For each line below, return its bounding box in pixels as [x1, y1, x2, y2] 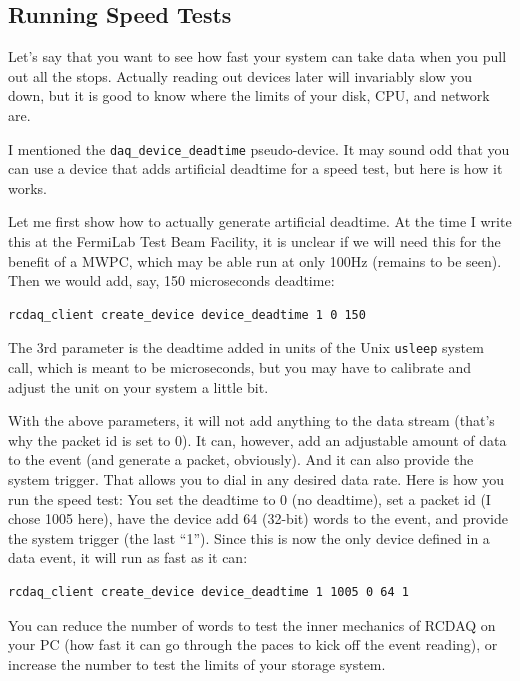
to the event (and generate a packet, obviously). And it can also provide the [8, 449, 474, 470]
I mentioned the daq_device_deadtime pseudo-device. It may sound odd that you [8, 138, 510, 159]
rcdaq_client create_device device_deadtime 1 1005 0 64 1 [8, 584, 409, 599]
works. [8, 177, 48, 198]
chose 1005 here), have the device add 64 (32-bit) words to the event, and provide [8, 508, 508, 529]
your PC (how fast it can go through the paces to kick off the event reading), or [8, 634, 498, 655]
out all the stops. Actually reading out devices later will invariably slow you [8, 65, 472, 86]
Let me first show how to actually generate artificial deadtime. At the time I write [8, 211, 512, 232]
